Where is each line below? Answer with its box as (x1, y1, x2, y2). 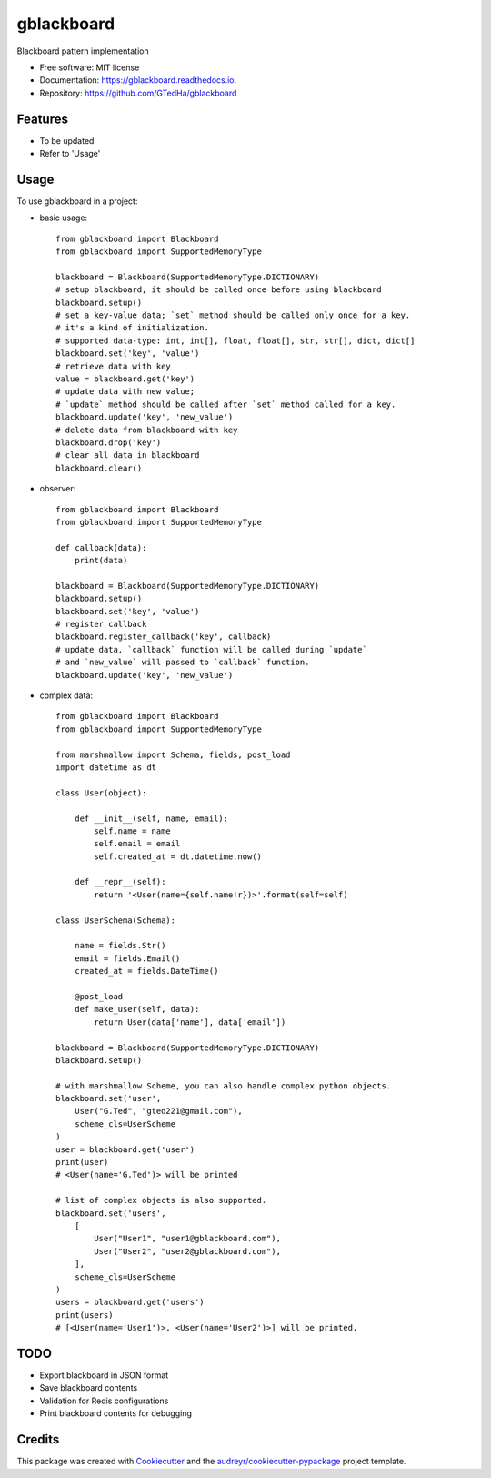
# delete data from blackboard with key (55, 424, 238, 435)
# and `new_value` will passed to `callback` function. (55, 657, 310, 668)
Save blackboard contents (39, 1382, 138, 1393)
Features (16, 111, 68, 127)
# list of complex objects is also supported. (55, 1195, 267, 1206)
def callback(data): (55, 542, 147, 552)
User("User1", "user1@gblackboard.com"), (94, 1233, 282, 1244)
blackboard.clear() (55, 462, 143, 473)
